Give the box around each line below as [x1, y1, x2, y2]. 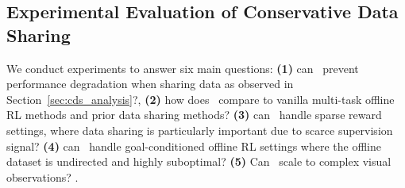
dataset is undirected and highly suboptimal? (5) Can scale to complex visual [6, 153, 391, 170]
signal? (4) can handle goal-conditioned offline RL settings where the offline [6, 137, 381, 154]
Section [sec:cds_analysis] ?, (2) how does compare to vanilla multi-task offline [6, 90, 395, 107]
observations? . [6, 168, 79, 185]
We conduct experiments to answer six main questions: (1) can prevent [6, 59, 359, 76]
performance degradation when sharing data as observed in [6, 75, 294, 92]
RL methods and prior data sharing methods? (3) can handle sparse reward [6, 106, 382, 123]
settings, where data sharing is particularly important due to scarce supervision [6, 121, 393, 138]
